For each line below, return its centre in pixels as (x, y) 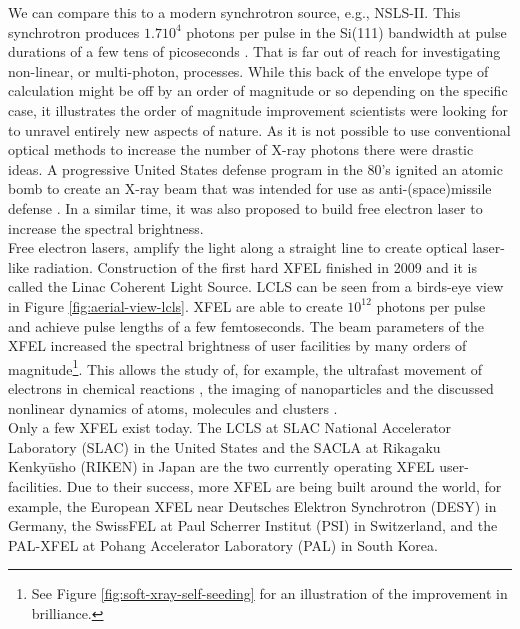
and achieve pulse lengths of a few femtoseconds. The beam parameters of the (246, 325)
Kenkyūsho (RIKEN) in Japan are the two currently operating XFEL (221, 466)
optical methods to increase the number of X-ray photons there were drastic (241, 149)
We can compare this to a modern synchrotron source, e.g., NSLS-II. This (234, 12)
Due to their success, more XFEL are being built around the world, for (284, 485)
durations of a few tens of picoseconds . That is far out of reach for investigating (254, 51)
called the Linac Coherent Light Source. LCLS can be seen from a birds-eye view (256, 286)
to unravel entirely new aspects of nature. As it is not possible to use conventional (259, 129)
